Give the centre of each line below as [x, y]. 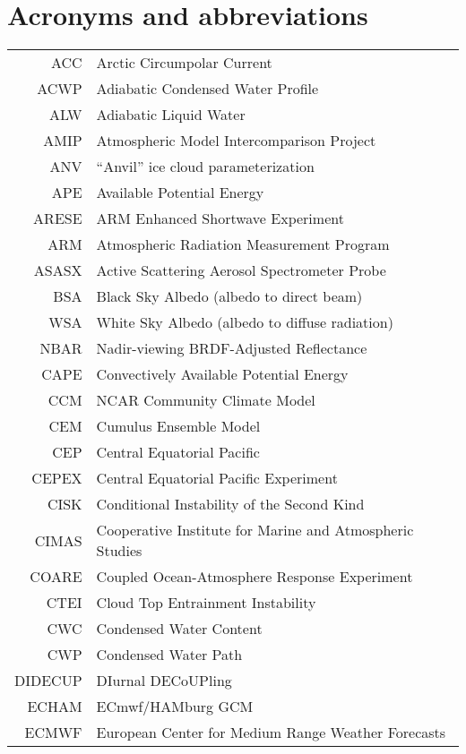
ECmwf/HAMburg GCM [175, 707]
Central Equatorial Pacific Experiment [217, 478]
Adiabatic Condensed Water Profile [207, 89]
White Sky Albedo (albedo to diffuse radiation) [245, 322]
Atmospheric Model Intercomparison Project [236, 141]
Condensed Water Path [169, 655]
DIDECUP [48, 681]
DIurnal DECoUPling [164, 681]
